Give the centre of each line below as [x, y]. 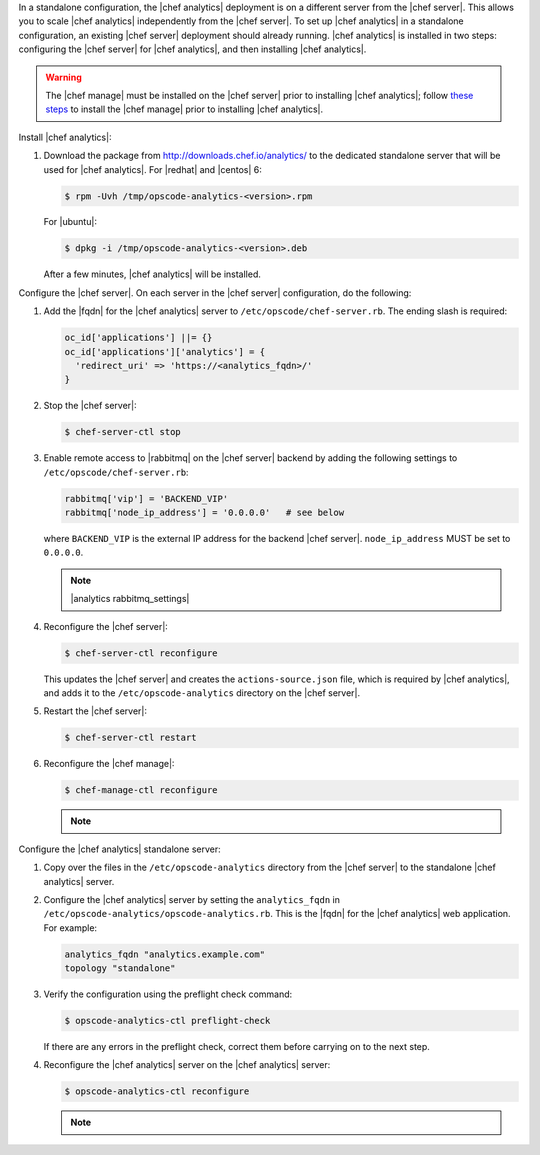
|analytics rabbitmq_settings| [130, 599]
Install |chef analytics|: [65, 137]
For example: [70, 927]
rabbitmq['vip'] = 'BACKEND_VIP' [146, 498]
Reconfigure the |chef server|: [106, 626]
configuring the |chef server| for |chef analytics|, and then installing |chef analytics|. [192, 49]
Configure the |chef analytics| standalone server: [119, 849]
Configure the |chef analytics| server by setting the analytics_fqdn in [191, 899]
